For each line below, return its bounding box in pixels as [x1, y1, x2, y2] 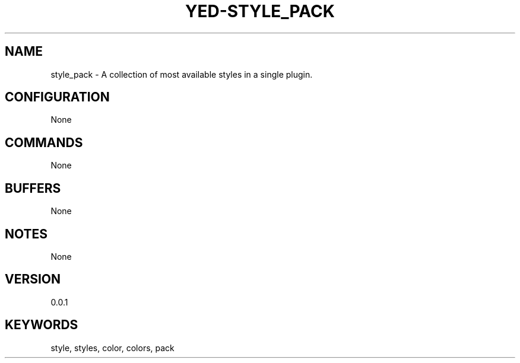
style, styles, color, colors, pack [50, 342, 175, 353]
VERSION [5, 272, 61, 287]
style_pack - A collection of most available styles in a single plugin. [50, 69, 313, 79]
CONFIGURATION [5, 90, 110, 105]
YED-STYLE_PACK [185, 1, 335, 21]
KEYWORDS [5, 317, 78, 333]
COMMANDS [5, 135, 83, 150]
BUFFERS [5, 180, 61, 196]
